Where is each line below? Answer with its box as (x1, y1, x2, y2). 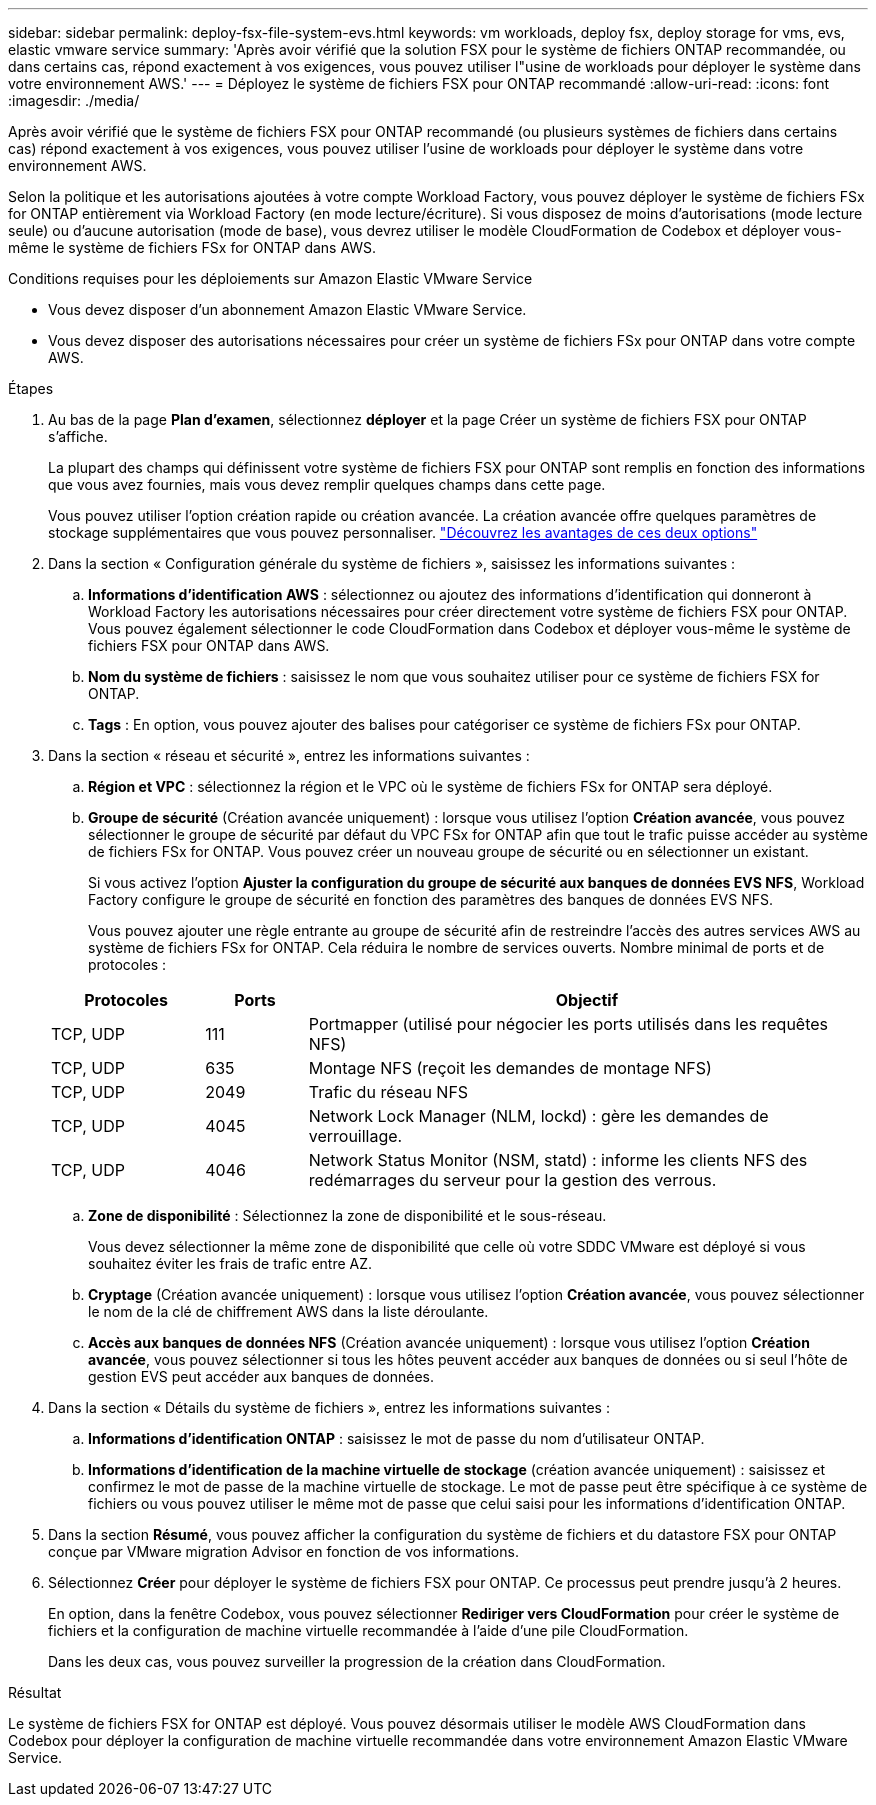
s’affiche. (48, 428, 108, 445)
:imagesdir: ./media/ (8, 92, 140, 109)
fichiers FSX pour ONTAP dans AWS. (88, 637, 330, 654)
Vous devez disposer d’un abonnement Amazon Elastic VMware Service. (48, 301, 527, 318)
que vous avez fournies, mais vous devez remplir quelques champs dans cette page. (48, 476, 606, 493)
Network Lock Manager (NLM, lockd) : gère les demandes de (308, 1106, 769, 1126)
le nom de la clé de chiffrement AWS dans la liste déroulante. (88, 1303, 489, 1320)
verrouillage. (308, 1126, 403, 1146)
